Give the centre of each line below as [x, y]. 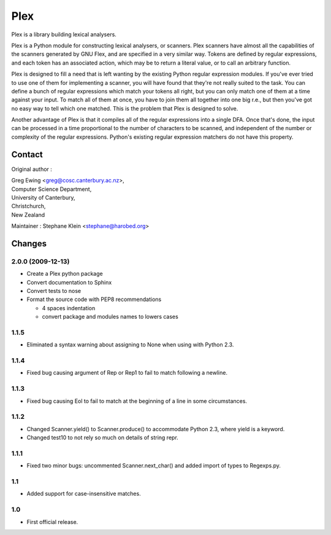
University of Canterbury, [44, 197]
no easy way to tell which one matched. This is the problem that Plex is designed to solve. [125, 108]
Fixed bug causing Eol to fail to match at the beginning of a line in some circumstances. [137, 401]
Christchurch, [29, 206]
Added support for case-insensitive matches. [84, 494]
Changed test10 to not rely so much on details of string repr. [103, 438]
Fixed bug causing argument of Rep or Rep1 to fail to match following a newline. [127, 373]
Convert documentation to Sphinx [69, 282]
